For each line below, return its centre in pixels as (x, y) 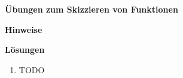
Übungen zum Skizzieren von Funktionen (91, 9)
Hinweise (24, 29)
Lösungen (25, 49)
